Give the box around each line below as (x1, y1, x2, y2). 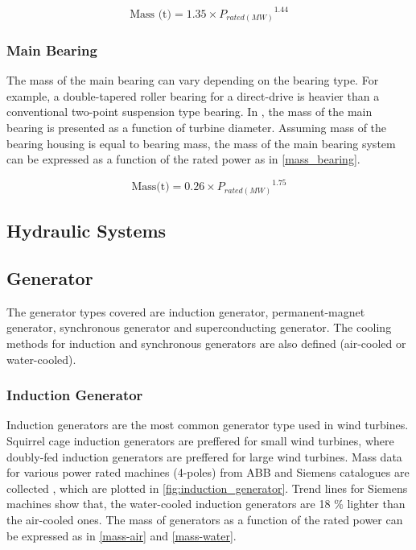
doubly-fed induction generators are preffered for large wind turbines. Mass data (6, 448, 402, 465)
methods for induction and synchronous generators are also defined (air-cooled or (6, 334, 406, 351)
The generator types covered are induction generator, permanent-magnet (6, 303, 365, 320)
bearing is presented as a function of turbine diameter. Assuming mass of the (6, 119, 387, 136)
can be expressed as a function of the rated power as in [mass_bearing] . (6, 151, 360, 167)
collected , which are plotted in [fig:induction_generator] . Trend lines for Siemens (6, 479, 408, 496)
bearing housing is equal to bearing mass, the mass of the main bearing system (6, 134, 396, 151)
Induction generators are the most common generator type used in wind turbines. (6, 416, 409, 433)
